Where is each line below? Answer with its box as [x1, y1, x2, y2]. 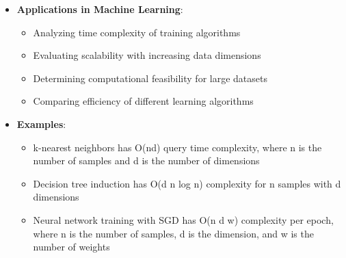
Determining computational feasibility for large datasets [33, 70, 267, 85]
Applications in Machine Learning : [16, 2, 183, 16]
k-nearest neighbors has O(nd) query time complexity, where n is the [33, 140, 322, 154]
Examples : [16, 116, 66, 131]
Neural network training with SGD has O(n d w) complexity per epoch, [33, 212, 334, 227]
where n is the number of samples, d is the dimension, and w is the [33, 226, 314, 240]
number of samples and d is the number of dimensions [33, 153, 260, 168]
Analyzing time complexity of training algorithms [33, 25, 241, 39]
